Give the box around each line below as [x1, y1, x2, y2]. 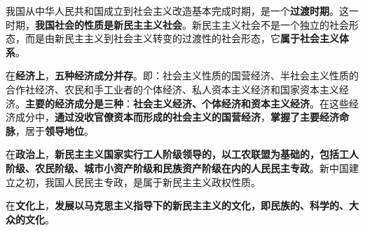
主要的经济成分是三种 [25, 95, 123, 110]
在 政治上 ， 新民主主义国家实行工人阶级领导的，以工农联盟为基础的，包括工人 [6, 147, 359, 161]
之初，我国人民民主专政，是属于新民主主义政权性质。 [15, 174, 261, 189]
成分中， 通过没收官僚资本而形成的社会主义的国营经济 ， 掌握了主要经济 [15, 110, 339, 124]
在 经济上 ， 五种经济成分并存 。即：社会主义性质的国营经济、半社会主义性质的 [6, 68, 359, 83]
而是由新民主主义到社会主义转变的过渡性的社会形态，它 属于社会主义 [25, 31, 339, 46]
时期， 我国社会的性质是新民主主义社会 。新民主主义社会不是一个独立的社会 [6, 17, 349, 32]
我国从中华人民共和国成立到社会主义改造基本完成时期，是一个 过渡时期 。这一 [6, 4, 359, 18]
